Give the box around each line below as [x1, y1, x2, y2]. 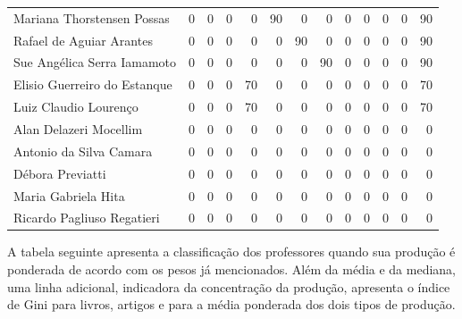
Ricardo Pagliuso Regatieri [13, 208, 160, 227]
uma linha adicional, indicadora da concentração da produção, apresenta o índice [7, 277, 450, 296]
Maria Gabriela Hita [13, 186, 125, 205]
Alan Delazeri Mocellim [13, 119, 143, 138]
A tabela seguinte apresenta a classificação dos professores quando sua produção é [7, 242, 456, 261]
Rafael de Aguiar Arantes [13, 30, 153, 49]
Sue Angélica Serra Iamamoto [13, 53, 177, 71]
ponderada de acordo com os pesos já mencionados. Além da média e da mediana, [7, 260, 457, 279]
